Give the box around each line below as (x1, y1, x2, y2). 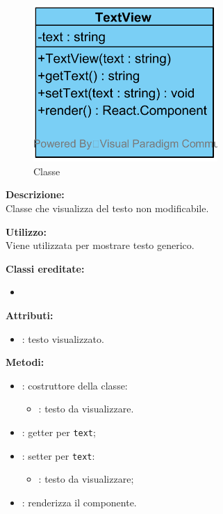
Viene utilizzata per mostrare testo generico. (6, 238, 195, 252)
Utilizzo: (6, 224, 47, 239)
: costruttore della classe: (22, 378, 128, 392)
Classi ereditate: (6, 261, 85, 275)
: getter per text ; (22, 425, 96, 439)
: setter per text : (22, 448, 95, 463)
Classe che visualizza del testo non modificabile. (6, 201, 209, 216)
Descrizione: (6, 187, 65, 202)
